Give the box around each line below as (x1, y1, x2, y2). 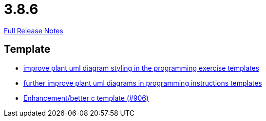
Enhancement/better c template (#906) (23, 93, 149, 102)
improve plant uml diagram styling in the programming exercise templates (23, 63, 259, 72)
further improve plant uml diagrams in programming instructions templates (23, 78, 262, 87)
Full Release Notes (4, 26, 63, 35)
